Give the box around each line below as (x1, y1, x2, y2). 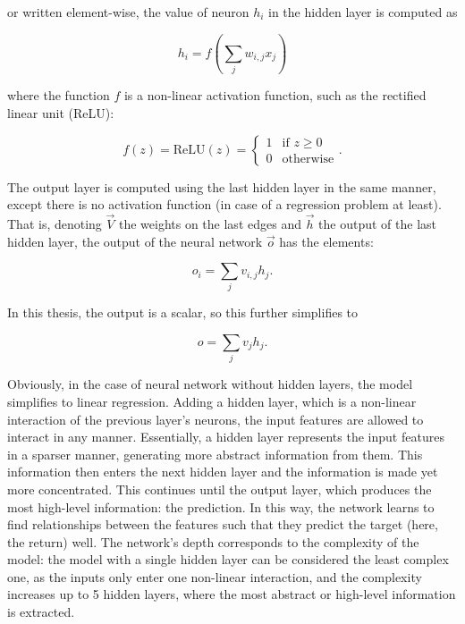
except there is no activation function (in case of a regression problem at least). (7, 195, 442, 214)
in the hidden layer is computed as (268, 3, 458, 21)
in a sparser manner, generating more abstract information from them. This (7, 444, 423, 463)
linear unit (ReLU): (7, 103, 114, 122)
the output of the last (318, 214, 436, 232)
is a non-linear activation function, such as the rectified (123, 86, 427, 105)
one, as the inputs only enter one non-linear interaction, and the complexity (7, 567, 422, 586)
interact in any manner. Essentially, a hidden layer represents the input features (7, 427, 444, 446)
